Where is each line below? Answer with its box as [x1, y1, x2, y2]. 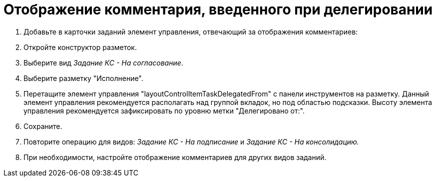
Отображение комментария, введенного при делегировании [3, 1, 433, 18]
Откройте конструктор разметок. [23, 42, 137, 51]
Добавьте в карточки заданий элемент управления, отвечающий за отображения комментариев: [23, 27, 358, 36]
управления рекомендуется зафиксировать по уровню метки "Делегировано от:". [23, 106, 305, 115]
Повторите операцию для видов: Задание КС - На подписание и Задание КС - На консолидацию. [23, 137, 359, 146]
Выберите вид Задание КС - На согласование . [23, 58, 183, 67]
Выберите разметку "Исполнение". [23, 73, 143, 82]
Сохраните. [23, 121, 62, 130]
